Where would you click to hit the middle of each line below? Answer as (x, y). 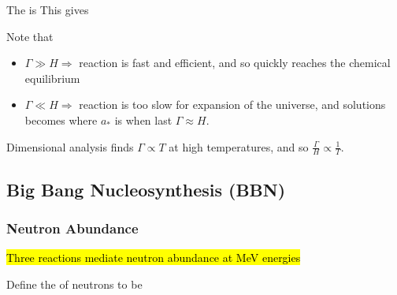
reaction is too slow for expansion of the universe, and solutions (232, 105)
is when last (143, 119)
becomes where (61, 119)
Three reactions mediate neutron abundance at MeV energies (154, 258)
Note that (30, 36)
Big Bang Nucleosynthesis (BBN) (146, 189)
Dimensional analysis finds (70, 146)
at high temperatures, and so (239, 146)
